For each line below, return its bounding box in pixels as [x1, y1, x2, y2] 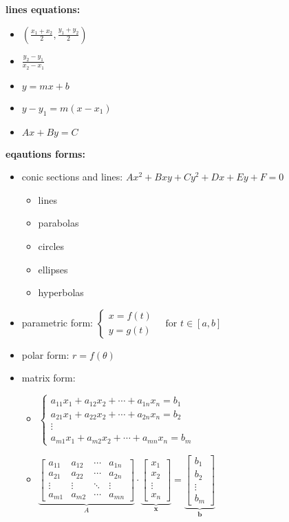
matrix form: [21, 370, 76, 385]
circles [38, 239, 65, 253]
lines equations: [6, 2, 81, 16]
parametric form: [21, 315, 93, 329]
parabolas [38, 216, 79, 230]
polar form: [21, 347, 69, 362]
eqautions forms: [6, 146, 85, 160]
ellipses [38, 262, 68, 276]
